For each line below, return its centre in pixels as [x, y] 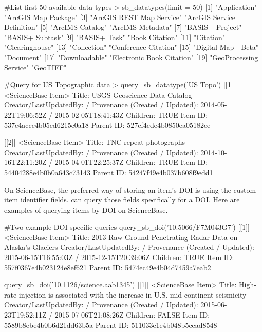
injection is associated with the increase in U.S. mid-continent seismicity [133, 294]
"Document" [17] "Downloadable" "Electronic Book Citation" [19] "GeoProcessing [131, 57]
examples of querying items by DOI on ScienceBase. [86, 209]
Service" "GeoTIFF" [35, 67]
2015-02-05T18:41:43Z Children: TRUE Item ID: [131, 114]
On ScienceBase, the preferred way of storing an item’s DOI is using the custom [130, 189]
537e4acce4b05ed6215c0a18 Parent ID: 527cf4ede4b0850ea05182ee [107, 125]
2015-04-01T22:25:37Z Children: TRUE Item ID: [131, 162]
